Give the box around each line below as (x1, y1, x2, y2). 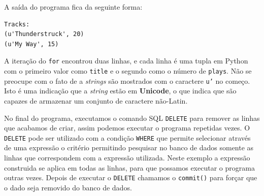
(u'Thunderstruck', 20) (4, 30, 84, 38)
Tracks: (4, 20, 30, 28)
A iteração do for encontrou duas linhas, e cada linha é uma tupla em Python (4, 55, 248, 66)
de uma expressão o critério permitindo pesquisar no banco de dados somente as (4, 142, 254, 153)
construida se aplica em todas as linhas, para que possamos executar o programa (4, 162, 255, 173)
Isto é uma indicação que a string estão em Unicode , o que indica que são (4, 85, 237, 96)
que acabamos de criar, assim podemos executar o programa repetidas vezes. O (4, 122, 250, 133)
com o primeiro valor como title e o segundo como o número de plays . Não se (4, 66, 252, 76)
